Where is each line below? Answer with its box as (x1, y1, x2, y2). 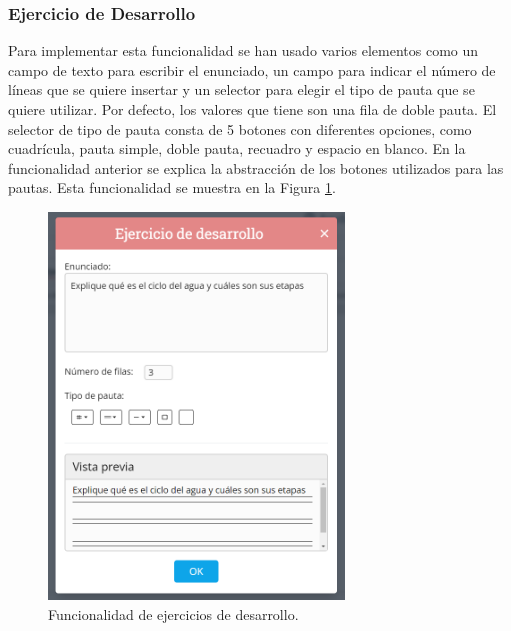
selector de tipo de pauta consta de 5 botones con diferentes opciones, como (8, 118, 472, 139)
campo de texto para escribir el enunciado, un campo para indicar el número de (8, 59, 496, 80)
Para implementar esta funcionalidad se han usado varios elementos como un (8, 40, 479, 61)
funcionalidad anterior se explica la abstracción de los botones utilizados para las (8, 157, 504, 178)
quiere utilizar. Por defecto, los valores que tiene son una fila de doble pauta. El (8, 99, 497, 119)
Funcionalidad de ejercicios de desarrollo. (48, 603, 299, 624)
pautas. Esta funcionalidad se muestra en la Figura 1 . (8, 177, 336, 198)
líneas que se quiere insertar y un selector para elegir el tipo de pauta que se (8, 79, 475, 100)
